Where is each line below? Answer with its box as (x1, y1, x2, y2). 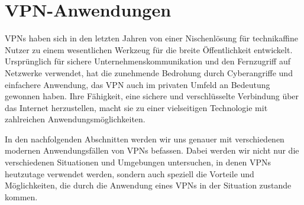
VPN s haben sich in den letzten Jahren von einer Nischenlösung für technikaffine (5, 32, 298, 44)
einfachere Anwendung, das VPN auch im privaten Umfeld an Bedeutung (5, 78, 270, 90)
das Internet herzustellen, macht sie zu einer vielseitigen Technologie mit (5, 101, 268, 113)
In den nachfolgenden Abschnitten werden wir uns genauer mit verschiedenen (5, 132, 284, 145)
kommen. (5, 190, 38, 203)
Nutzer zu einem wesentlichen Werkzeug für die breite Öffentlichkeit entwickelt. (5, 43, 293, 56)
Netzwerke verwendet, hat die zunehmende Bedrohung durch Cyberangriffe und (5, 66, 293, 79)
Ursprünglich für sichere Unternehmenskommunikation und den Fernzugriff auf (5, 55, 290, 67)
